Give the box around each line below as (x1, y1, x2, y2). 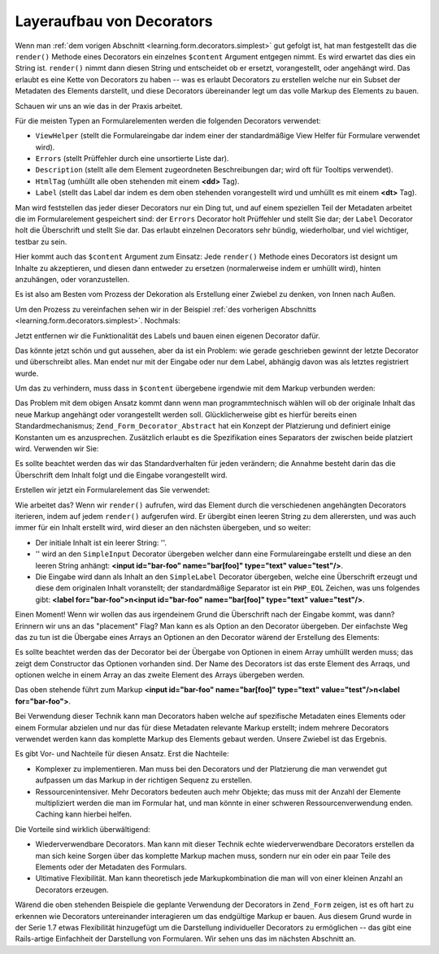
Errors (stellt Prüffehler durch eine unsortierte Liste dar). (35, 154, 229, 163)
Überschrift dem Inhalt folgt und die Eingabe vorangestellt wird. (15, 470, 228, 480)
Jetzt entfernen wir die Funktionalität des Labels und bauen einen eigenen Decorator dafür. (15, 330, 321, 341)
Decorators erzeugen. (35, 885, 109, 895)
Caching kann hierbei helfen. (35, 809, 133, 819)
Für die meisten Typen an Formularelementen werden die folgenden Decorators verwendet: (15, 115, 321, 125)
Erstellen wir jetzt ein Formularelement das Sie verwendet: (15, 485, 211, 495)
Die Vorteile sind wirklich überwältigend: (15, 824, 150, 834)
